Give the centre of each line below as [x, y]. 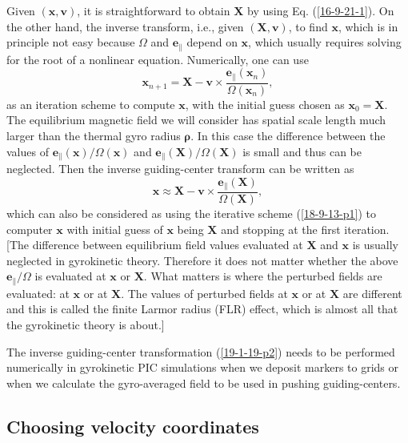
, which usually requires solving [325, 42]
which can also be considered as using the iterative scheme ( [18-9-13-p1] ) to [192, 213]
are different [372, 293]
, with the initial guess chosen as [265, 104]
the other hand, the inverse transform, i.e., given [125, 26]
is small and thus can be [302, 151]
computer [30, 229]
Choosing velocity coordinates [133, 426]
